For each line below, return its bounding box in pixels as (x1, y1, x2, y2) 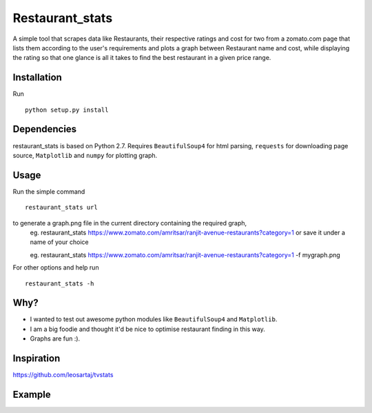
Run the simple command (12, 187, 85, 196)
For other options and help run (12, 263, 99, 272)
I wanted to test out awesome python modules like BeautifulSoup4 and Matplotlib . (30, 315, 278, 323)
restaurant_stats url (25, 203, 98, 212)
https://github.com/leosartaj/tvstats (12, 371, 114, 379)
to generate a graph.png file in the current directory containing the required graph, (12, 219, 247, 227)
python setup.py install (25, 105, 109, 114)
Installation (12, 72, 62, 83)
